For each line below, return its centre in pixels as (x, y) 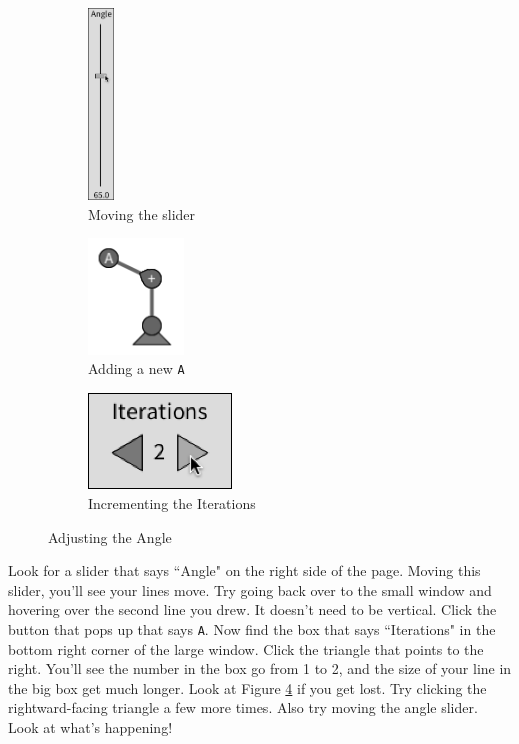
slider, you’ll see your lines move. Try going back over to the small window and (250, 589)
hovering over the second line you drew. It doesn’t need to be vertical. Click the (252, 609)
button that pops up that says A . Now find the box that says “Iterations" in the (252, 628)
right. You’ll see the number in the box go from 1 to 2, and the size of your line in (260, 668)
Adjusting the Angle (110, 536)
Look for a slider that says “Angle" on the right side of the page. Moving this (244, 570)
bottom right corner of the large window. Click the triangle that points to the (246, 648)
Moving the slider (142, 213)
